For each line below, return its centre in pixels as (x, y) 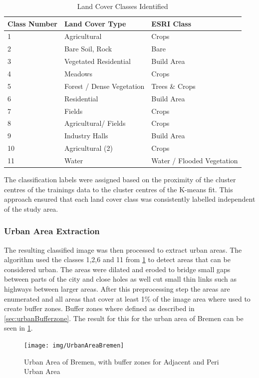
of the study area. (31, 208)
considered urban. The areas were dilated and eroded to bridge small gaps (117, 269)
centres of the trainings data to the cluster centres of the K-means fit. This (119, 189)
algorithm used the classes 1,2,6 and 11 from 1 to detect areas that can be (117, 259)
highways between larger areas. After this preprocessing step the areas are (117, 288)
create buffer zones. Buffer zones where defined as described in (99, 308)
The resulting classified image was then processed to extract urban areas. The (123, 249)
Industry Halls (86, 136)
